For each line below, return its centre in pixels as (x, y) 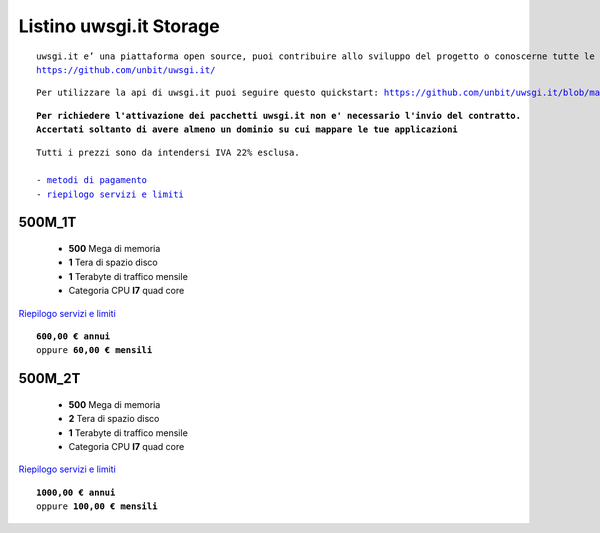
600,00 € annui (73, 336)
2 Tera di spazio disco (114, 419)
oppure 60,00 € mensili (94, 350)
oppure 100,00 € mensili (97, 506)
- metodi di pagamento (92, 180)
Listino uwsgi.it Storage (119, 26)
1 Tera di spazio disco (113, 262)
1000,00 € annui (76, 492)
